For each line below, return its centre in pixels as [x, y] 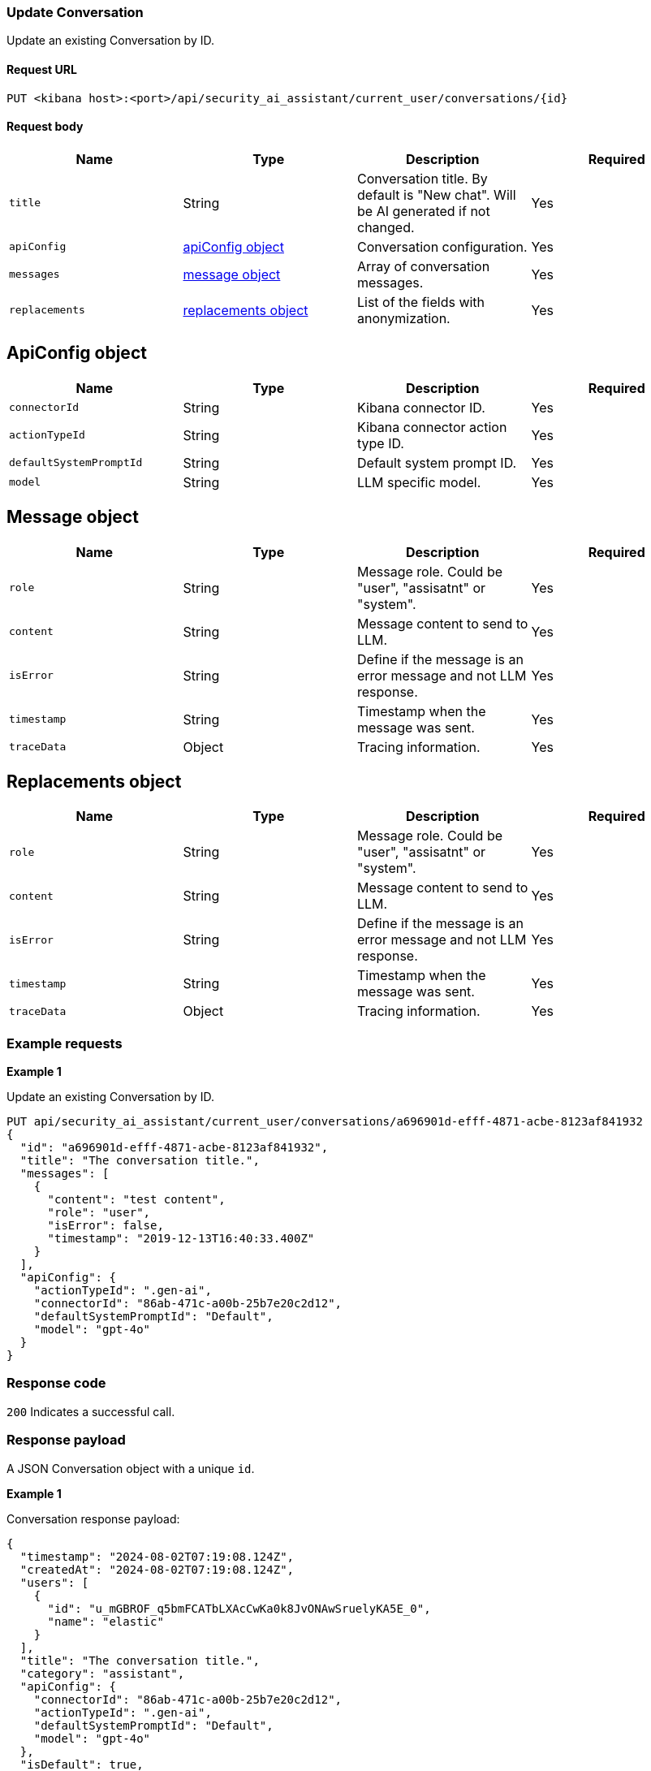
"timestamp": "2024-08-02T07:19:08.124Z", [157, 1556]
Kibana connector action [432, 427]
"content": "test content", [136, 1200]
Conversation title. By [423, 178]
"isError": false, [106, 1226]
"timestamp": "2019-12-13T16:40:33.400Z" [181, 1239]
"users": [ [54, 1582]
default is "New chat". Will [437, 194]
